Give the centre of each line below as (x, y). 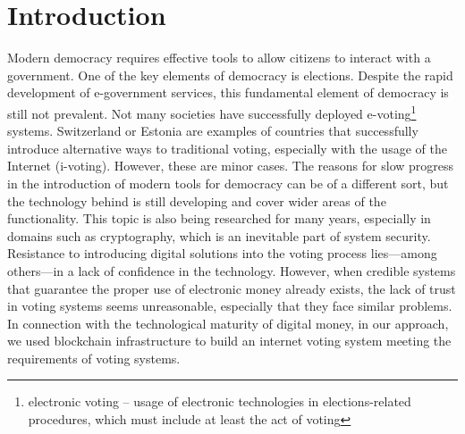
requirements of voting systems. (94, 358)
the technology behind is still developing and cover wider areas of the (197, 200)
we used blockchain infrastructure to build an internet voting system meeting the (229, 341)
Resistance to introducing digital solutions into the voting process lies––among (222, 253)
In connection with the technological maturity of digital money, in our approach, (228, 323)
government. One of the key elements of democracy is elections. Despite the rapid (230, 75)
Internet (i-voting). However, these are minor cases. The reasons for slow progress (231, 166)
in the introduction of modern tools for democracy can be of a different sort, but (228, 183)
